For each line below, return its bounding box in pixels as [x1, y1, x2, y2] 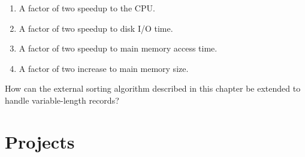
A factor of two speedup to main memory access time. [19, 42, 218, 55]
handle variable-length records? [5, 93, 119, 106]
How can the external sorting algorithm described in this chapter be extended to [5, 82, 301, 95]
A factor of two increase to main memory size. [19, 62, 189, 74]
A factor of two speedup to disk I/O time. [19, 22, 173, 34]
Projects [5, 129, 75, 153]
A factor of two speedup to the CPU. [19, 2, 155, 14]
